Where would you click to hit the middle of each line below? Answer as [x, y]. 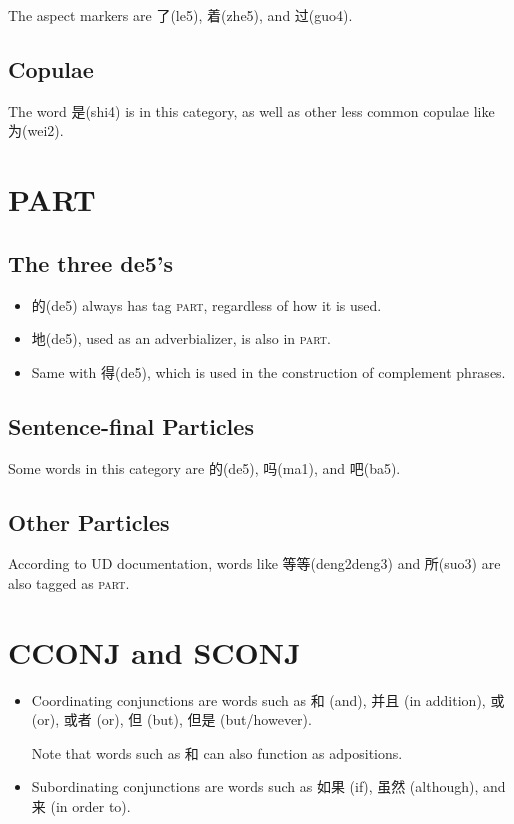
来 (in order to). [81, 806]
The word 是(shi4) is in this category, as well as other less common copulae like [251, 110]
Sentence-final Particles [131, 425]
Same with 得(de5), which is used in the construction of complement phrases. [268, 371]
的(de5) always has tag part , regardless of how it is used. [206, 304]
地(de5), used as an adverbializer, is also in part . [181, 338]
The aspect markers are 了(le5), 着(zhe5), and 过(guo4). [180, 15]
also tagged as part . [69, 582]
